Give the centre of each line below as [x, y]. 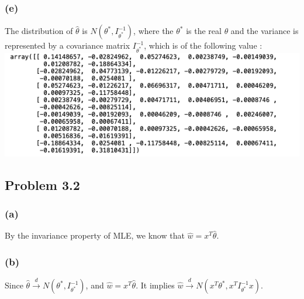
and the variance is [265, 31]
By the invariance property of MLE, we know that [95, 235]
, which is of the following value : [203, 45]
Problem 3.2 [42, 184]
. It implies [155, 285]
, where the [153, 31]
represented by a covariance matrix [68, 45]
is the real [204, 31]
